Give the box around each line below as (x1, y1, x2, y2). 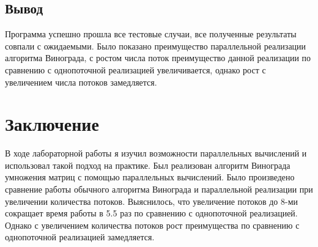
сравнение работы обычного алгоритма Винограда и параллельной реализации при (5, 183, 313, 196)
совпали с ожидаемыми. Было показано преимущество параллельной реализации (5, 39, 306, 52)
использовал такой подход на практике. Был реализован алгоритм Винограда (5, 158, 290, 171)
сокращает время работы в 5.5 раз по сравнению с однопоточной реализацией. (5, 207, 298, 219)
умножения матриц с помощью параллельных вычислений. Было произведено (5, 171, 295, 183)
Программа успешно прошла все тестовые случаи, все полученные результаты (5, 28, 297, 40)
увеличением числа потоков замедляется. (5, 75, 157, 88)
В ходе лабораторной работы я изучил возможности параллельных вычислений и (5, 147, 307, 160)
